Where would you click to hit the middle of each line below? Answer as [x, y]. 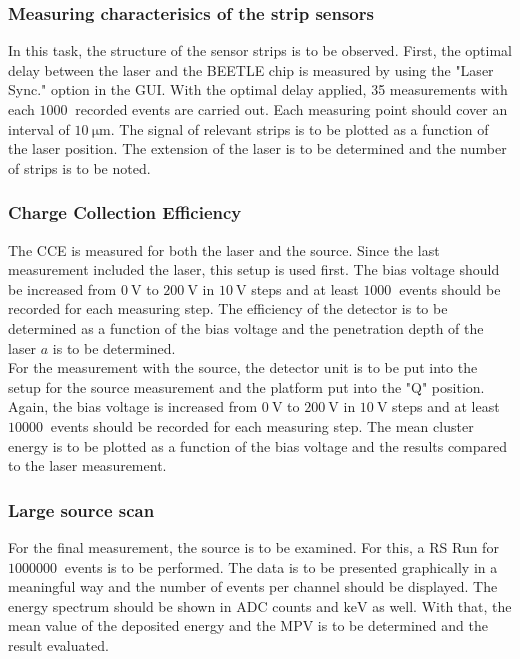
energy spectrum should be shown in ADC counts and [173, 605]
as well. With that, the [442, 605]
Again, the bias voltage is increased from [133, 406]
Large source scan [81, 509]
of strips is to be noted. [79, 167]
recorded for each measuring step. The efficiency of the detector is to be [228, 308]
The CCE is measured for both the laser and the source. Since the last [224, 249]
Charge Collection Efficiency [125, 212]
